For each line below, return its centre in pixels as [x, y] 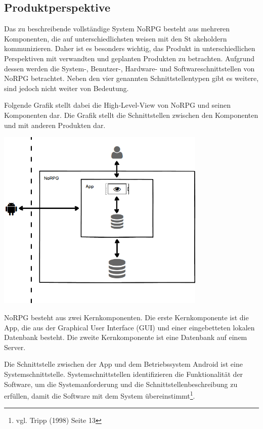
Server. [15, 347]
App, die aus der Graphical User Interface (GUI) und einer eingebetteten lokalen [129, 327]
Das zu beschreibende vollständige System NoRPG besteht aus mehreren [117, 29]
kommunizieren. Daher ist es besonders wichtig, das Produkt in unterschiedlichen [130, 48]
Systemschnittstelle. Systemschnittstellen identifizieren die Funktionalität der [124, 374]
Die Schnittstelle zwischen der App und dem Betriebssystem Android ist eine [123, 364]
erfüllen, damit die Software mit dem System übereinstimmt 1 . [100, 395]
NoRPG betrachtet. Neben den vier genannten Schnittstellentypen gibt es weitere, [131, 78]
